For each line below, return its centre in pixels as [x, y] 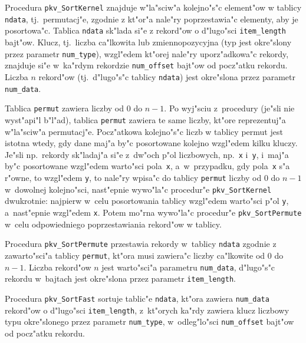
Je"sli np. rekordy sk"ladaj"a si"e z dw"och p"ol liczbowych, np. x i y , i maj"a [147, 154]
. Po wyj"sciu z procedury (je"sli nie [229, 108]
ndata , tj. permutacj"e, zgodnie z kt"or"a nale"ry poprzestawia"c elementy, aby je [152, 19]
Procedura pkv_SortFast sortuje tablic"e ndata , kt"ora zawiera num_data [137, 298]
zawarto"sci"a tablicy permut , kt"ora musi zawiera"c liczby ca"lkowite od [135, 255]
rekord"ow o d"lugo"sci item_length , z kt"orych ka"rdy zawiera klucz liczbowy [147, 310]
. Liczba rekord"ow [57, 267]
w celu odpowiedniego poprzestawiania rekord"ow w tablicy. [113, 224]
